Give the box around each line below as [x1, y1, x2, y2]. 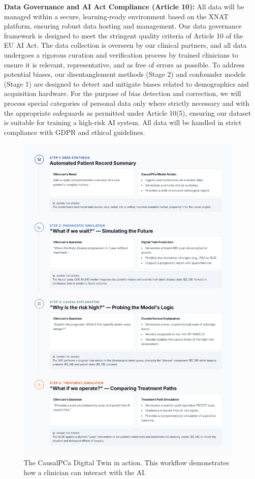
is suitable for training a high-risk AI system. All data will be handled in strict [4, 117, 242, 128]
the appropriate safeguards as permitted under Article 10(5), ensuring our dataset [4, 107, 252, 118]
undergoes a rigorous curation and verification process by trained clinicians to [4, 49, 238, 60]
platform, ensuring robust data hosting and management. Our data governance [4, 21, 242, 31]
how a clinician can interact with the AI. [24, 467, 146, 477]
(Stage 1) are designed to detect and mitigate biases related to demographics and [4, 78, 249, 89]
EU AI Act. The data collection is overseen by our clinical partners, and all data [4, 40, 247, 50]
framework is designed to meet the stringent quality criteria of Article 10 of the [4, 30, 243, 40]
